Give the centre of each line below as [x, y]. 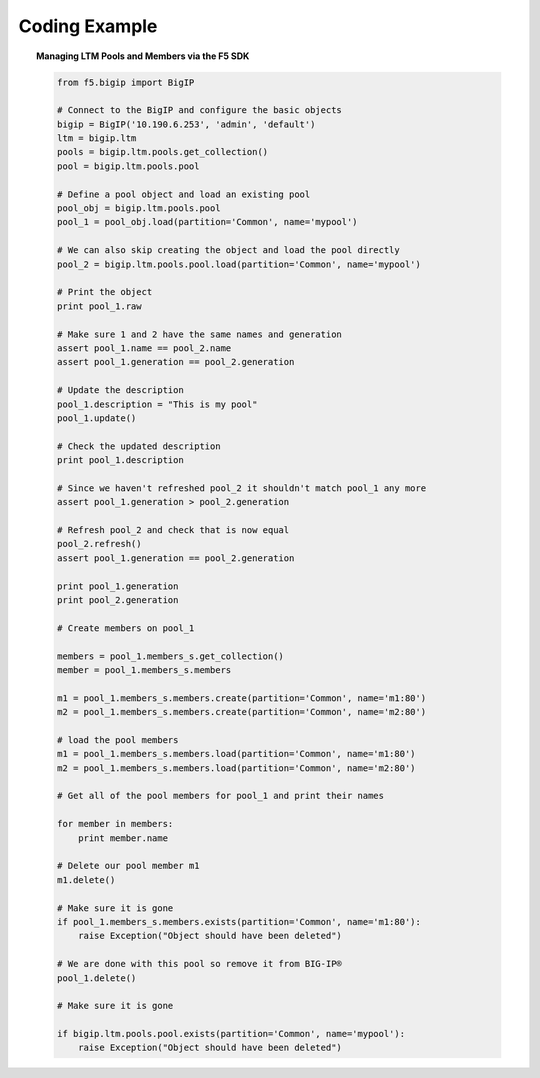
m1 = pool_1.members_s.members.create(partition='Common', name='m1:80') [241, 698]
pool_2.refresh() [99, 544]
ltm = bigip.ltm [96, 138]
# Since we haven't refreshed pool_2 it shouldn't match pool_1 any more [241, 488]
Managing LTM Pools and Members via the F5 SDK [143, 56]
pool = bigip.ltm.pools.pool [128, 166]
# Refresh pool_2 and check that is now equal [173, 530]
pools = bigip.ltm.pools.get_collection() [162, 152]
